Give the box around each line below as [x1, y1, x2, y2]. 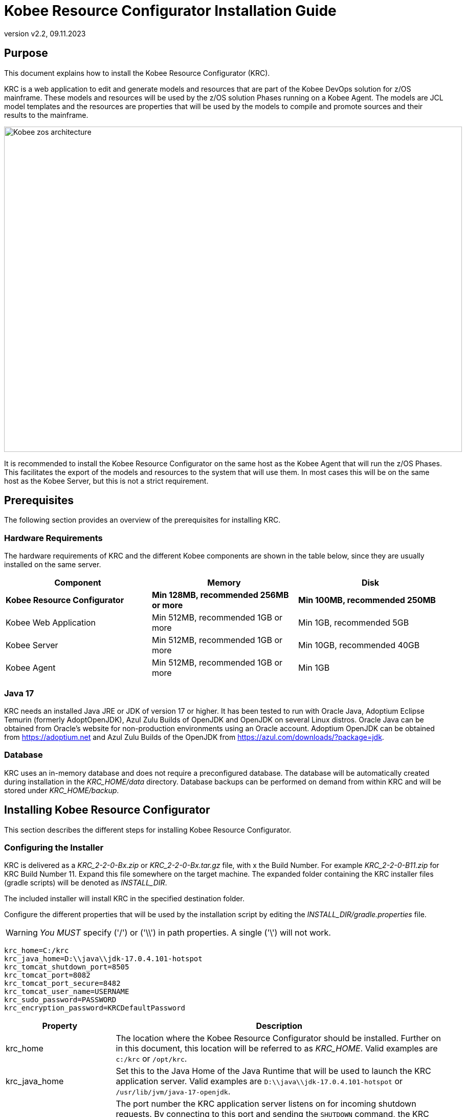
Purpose [4, 47, 48, 60]
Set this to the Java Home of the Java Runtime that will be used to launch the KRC [116, 1066, 431, 1077]
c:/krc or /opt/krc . [116, 1053, 187, 1064]
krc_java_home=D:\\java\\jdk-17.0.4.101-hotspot [4, 955, 203, 963]
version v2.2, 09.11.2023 [4, 29, 86, 38]
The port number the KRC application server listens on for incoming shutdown [116, 1099, 416, 1109]
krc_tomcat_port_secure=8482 [4, 979, 121, 988]
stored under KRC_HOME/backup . [4, 785, 119, 795]
